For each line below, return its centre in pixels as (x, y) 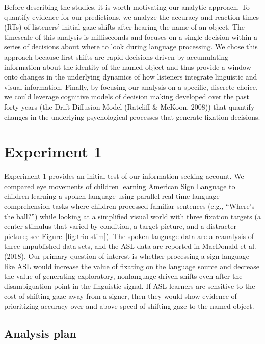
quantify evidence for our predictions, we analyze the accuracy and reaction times (132, 17)
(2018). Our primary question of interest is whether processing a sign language (127, 256)
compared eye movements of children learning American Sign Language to (120, 186)
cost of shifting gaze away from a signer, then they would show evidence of (121, 296)
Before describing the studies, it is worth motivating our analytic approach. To (127, 7)
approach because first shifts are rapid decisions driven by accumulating (116, 56)
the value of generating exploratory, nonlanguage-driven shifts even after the (123, 276)
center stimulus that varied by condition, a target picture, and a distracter (120, 226)
